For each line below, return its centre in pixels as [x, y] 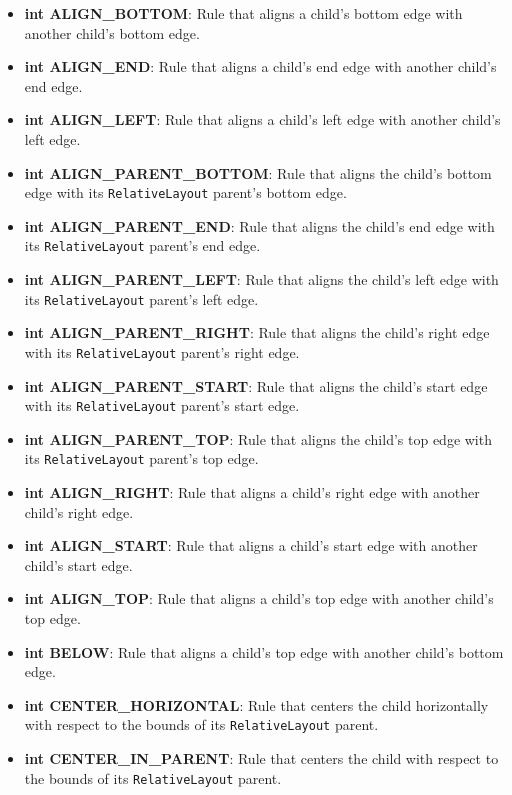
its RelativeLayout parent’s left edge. [141, 298]
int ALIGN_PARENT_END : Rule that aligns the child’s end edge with [259, 225]
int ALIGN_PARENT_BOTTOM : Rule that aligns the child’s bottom [258, 172]
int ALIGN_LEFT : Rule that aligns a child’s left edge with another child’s [262, 119]
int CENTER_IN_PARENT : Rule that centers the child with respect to [261, 758]
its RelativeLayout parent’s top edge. [141, 458]
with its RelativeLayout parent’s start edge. [162, 405]
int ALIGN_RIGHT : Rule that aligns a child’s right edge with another [252, 492]
